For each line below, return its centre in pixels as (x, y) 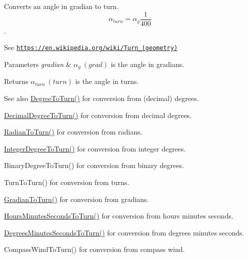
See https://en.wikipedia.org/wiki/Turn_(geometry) (91, 47)
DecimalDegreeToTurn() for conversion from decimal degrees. (98, 115)
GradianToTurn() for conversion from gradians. (76, 199)
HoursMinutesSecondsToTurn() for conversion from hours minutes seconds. (119, 216)
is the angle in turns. (107, 81)
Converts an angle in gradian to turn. (61, 6)
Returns (16, 81)
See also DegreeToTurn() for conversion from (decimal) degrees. (101, 98)
